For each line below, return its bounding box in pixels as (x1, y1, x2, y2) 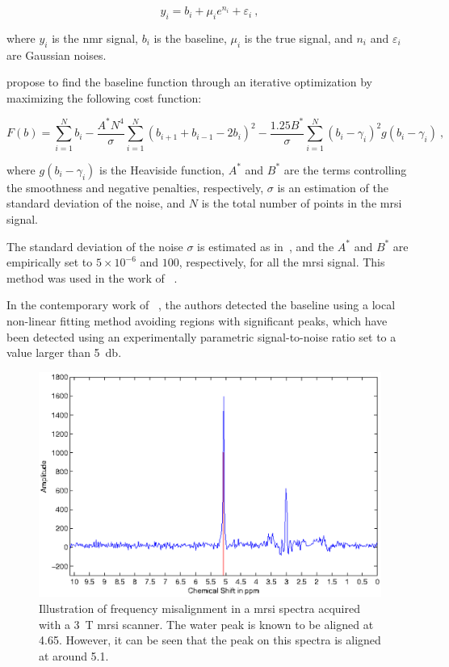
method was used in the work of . (6, 269, 178, 286)
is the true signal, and (244, 29, 353, 46)
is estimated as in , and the (197, 237, 334, 254)
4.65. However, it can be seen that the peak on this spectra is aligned (39, 631, 381, 648)
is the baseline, (153, 29, 227, 46)
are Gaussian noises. (6, 46, 107, 63)
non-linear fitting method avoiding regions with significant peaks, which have (6, 312, 388, 329)
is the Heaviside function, (99, 161, 224, 178)
